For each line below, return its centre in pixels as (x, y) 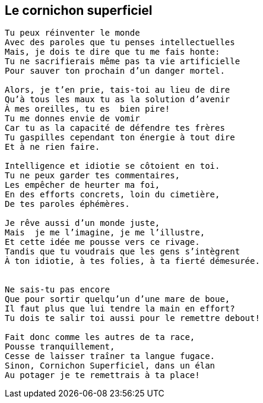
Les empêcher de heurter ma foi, (83, 185)
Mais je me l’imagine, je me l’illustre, (105, 233)
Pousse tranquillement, (60, 347)
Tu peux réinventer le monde (72, 33)
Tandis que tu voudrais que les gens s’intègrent (123, 252)
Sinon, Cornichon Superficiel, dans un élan (110, 366)
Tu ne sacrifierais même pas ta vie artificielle (123, 62)
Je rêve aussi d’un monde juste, (83, 223)
